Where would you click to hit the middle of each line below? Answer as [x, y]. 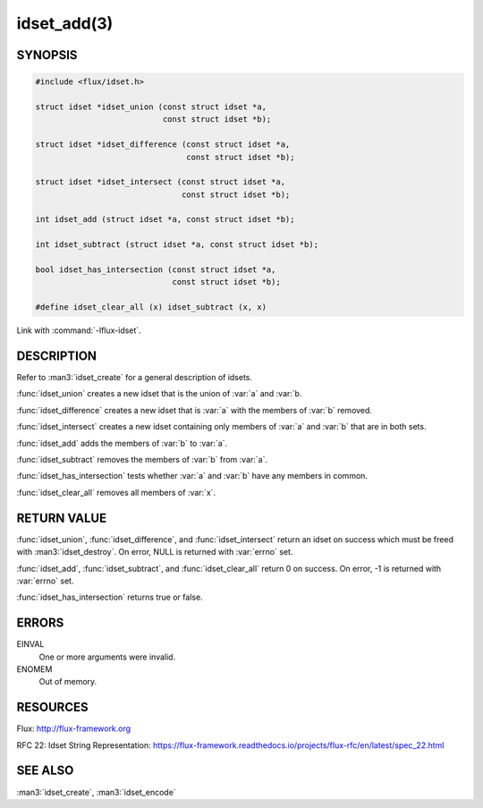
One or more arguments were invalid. [107, 657]
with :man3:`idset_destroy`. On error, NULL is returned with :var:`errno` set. [155, 552]
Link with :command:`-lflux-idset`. [79, 330]
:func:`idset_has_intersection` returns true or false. [110, 597]
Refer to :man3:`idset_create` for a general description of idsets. [135, 378]
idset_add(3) [65, 23]
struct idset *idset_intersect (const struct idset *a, [161, 182]
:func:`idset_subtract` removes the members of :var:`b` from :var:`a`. [142, 460]
